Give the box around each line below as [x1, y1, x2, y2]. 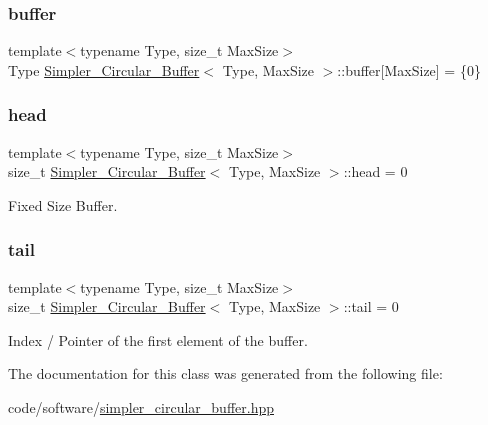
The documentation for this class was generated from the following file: [8, 363, 443, 384]
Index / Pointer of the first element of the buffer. [8, 329, 308, 350]
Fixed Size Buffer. [8, 194, 118, 215]
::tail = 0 [343, 296, 399, 317]
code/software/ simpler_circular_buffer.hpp [8, 397, 274, 417]
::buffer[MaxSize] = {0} [337, 59, 481, 80]
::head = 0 [343, 161, 408, 182]
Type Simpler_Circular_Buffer [8, 59, 200, 80]
